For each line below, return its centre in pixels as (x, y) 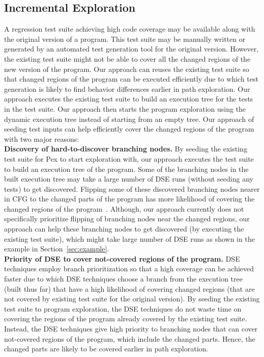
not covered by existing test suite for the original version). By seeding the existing (132, 299)
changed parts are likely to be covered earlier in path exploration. (106, 349)
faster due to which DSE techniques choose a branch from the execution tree (123, 279)
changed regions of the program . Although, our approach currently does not (124, 208)
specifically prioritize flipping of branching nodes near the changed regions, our (127, 219)
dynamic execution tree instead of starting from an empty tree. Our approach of (129, 119)
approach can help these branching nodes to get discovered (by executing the (124, 229)
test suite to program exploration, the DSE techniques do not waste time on (123, 308)
